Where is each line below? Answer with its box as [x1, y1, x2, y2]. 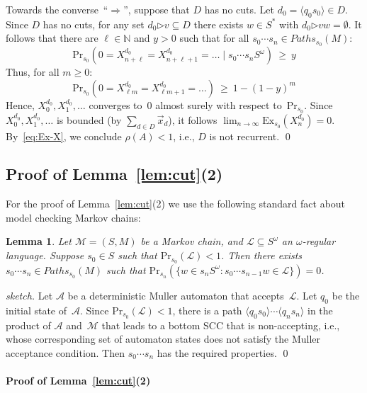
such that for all [179, 30, 249, 45]
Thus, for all [6, 64, 60, 79]
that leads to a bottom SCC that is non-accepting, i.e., [101, 317, 340, 332]
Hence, [6, 97, 35, 112]
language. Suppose [6, 248, 84, 263]
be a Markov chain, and [140, 234, 243, 249]
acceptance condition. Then [6, 345, 125, 360]
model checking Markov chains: [6, 210, 141, 224]
